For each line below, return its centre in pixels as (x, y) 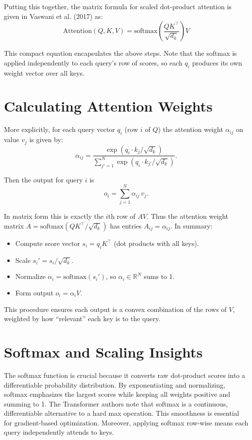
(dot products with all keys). (156, 243)
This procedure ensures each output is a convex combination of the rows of (115, 309)
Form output (34, 293)
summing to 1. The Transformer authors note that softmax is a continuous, (116, 403)
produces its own (217, 62)
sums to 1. (159, 276)
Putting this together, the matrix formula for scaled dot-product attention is (118, 6)
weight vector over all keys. (44, 73)
